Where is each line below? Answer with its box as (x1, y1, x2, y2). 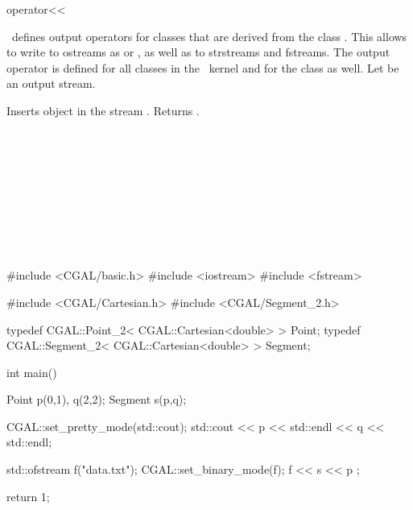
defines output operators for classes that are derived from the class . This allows (11, 27, 407, 44)
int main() (6, 363, 57, 380)
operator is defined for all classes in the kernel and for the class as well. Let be (6, 59, 399, 76)
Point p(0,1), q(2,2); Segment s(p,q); (6, 391, 187, 408)
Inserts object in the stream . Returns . (6, 102, 200, 118)
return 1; (6, 487, 50, 504)
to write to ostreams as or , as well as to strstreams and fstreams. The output (6, 44, 390, 60)
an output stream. (6, 75, 96, 92)
